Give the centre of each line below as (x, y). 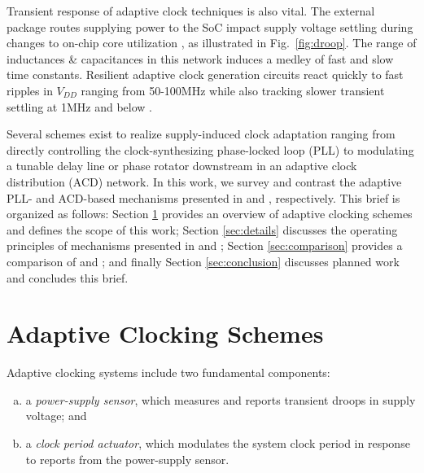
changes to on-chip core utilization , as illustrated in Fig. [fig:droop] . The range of (212, 43)
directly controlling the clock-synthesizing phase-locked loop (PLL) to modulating (210, 149)
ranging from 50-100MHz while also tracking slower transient (233, 90)
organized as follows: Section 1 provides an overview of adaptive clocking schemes (210, 214)
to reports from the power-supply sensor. (127, 459)
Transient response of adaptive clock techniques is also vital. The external (191, 11)
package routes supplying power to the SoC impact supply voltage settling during (210, 26)
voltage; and (56, 416)
